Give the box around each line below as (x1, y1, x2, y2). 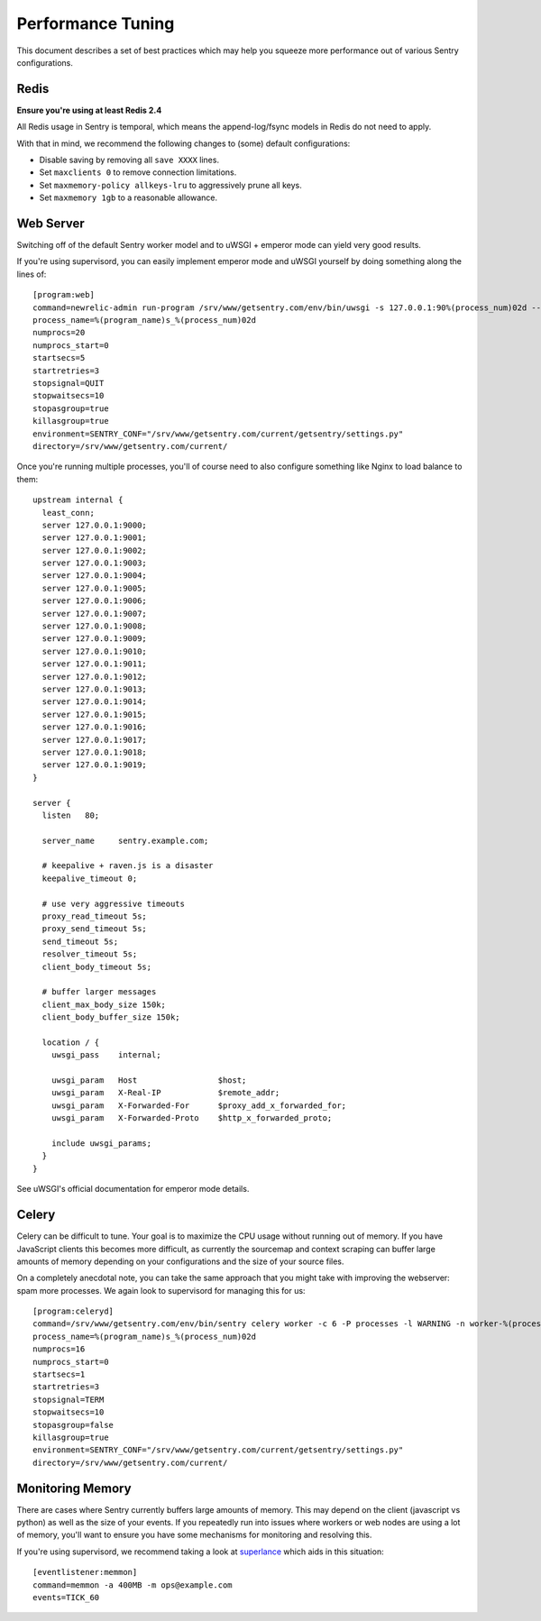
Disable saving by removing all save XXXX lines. (39, 154, 220, 166)
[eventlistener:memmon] (32, 1567, 138, 1578)
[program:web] (32, 289, 95, 300)
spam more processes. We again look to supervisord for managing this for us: (16, 1285, 306, 1296)
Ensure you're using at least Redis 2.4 (16, 105, 162, 115)
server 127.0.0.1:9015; (41, 709, 148, 719)
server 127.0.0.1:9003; (41, 558, 148, 568)
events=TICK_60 (32, 1592, 100, 1603)
